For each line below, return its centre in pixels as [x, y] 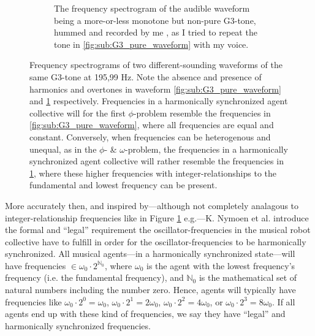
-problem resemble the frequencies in [202, 113]
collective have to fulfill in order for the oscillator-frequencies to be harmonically [156, 241]
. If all [284, 301]
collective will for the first [78, 113]
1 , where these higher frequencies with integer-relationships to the [153, 173]
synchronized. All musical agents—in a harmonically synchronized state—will [150, 254]
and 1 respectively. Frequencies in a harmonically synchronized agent [159, 101]
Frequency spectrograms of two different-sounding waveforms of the [156, 65]
